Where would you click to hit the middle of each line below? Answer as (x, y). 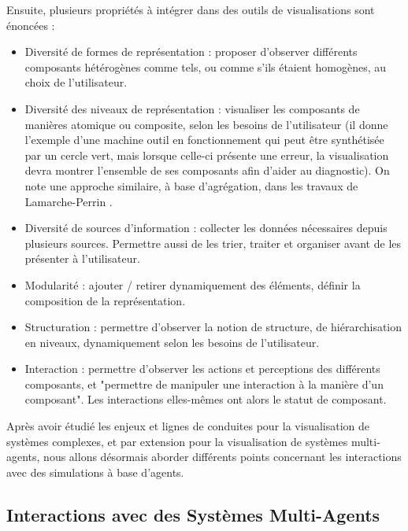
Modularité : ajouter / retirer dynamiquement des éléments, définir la (193, 284)
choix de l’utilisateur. (76, 82)
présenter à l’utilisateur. (82, 258)
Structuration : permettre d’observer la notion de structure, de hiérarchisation (213, 327)
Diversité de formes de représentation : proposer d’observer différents (191, 52)
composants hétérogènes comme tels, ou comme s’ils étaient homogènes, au (205, 66)
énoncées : (31, 25)
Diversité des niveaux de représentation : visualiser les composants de (192, 108)
